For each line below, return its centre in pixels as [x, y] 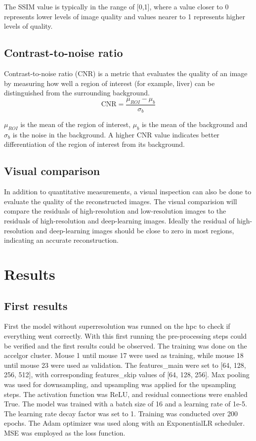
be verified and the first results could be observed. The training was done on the [126, 345]
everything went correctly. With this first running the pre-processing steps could [126, 335]
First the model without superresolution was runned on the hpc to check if [117, 326]
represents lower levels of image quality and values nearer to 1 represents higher [125, 16]
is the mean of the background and [194, 124]
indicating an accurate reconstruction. [61, 240]
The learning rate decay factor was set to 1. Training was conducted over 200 [121, 413]
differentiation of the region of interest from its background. [94, 144]
